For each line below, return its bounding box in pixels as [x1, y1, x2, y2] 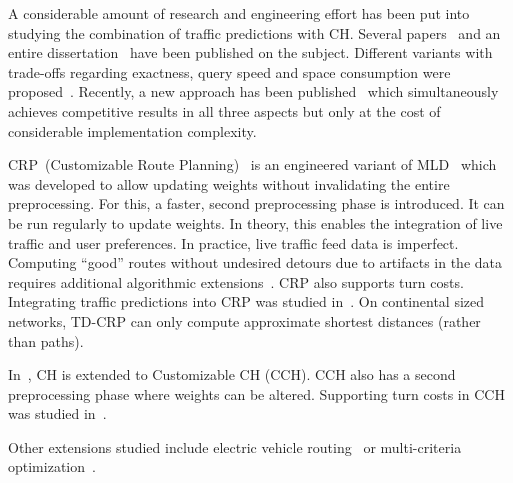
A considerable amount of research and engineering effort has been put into [8, 3, 470, 23]
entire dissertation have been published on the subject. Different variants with [8, 42, 493, 63]
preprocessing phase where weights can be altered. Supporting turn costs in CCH [8, 383, 505, 404]
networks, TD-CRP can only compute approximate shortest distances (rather [8, 310, 481, 331]
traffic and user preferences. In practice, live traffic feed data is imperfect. [8, 232, 459, 253]
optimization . [8, 456, 96, 477]
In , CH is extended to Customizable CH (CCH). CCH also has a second [8, 364, 456, 385]
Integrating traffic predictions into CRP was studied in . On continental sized [8, 291, 485, 312]
